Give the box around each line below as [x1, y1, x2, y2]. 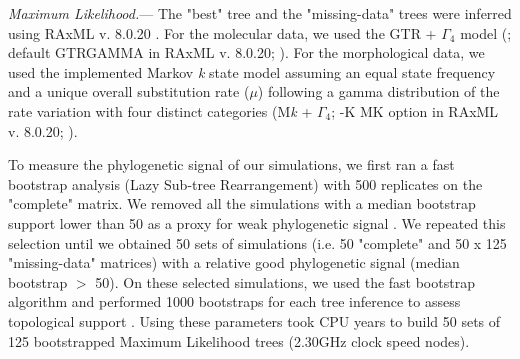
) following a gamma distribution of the [257, 81, 500, 102]
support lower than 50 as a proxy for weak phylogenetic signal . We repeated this [8, 212, 506, 233]
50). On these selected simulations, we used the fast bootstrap [95, 271, 475, 292]
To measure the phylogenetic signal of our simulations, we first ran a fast [8, 154, 455, 175]
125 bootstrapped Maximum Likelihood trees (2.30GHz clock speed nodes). [8, 330, 470, 351]
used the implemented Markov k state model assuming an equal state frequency [8, 61, 496, 82]
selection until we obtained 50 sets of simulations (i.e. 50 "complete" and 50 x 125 [8, 232, 507, 253]
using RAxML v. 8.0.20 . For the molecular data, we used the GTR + [8, 22, 437, 43]
